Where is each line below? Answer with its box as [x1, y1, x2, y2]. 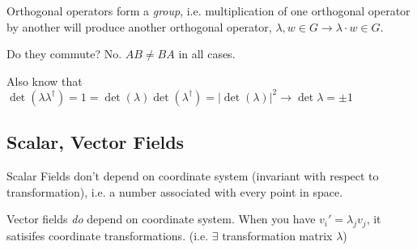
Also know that [6, 72, 83, 89]
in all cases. [178, 45, 236, 62]
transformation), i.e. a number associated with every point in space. [6, 183, 343, 200]
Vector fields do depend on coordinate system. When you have [6, 210, 316, 227]
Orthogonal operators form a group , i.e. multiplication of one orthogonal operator [6, 2, 411, 19]
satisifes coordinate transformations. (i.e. [6, 227, 209, 244]
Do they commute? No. [6, 45, 122, 62]
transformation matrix [222, 227, 333, 244]
